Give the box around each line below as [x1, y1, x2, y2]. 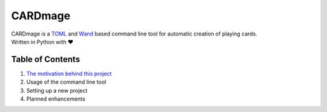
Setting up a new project [26, 87, 88, 94]
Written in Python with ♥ [11, 38, 74, 45]
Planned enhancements [26, 95, 85, 102]
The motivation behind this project [26, 70, 112, 77]
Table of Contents [11, 54, 81, 64]
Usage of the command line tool [26, 78, 107, 86]
